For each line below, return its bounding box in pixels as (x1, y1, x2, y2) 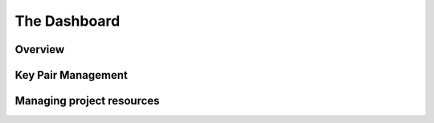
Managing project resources (14, 94, 160, 108)
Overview (14, 43, 65, 56)
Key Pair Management (14, 68, 129, 82)
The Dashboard (14, 12, 121, 30)
